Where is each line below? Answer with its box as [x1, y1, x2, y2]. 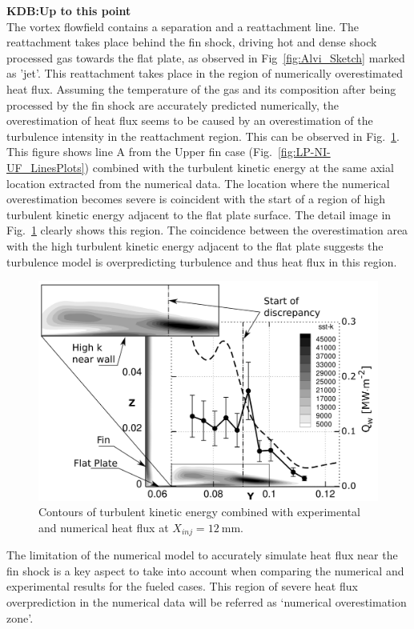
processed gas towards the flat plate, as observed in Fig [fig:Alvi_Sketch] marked [6, 49, 405, 66]
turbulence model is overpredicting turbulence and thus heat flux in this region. [6, 253, 397, 270]
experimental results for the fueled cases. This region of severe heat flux [6, 578, 358, 595]
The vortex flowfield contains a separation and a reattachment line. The [6, 18, 360, 34]
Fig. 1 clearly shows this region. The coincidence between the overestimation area [6, 222, 408, 238]
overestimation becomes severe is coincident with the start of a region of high [6, 190, 385, 207]
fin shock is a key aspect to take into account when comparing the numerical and [6, 562, 404, 579]
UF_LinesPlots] [6, 158, 85, 175]
